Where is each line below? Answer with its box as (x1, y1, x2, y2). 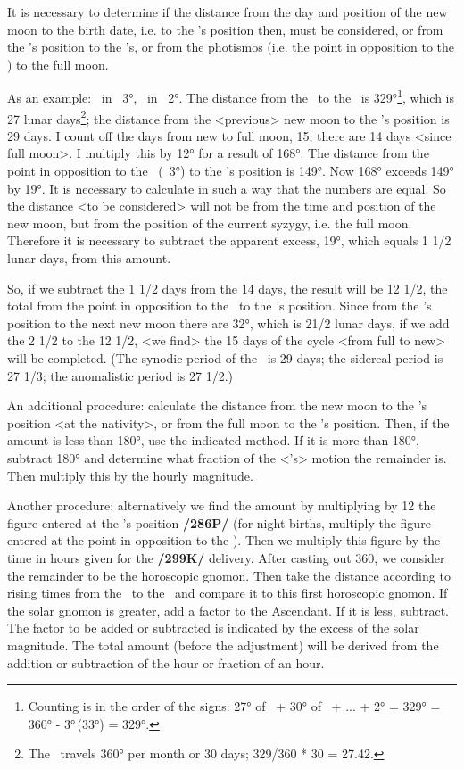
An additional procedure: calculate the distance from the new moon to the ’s (7, 396, 427, 415)
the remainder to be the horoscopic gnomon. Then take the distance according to (7, 566, 451, 584)
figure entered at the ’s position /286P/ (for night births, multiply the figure (7, 513, 431, 532)
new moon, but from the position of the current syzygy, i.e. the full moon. (7, 213, 412, 232)
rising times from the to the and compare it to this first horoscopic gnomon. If (7, 583, 448, 602)
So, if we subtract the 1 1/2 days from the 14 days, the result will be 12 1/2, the (7, 278, 448, 297)
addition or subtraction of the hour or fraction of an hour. (7, 653, 325, 672)
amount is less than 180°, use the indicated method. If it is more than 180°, (7, 431, 420, 450)
